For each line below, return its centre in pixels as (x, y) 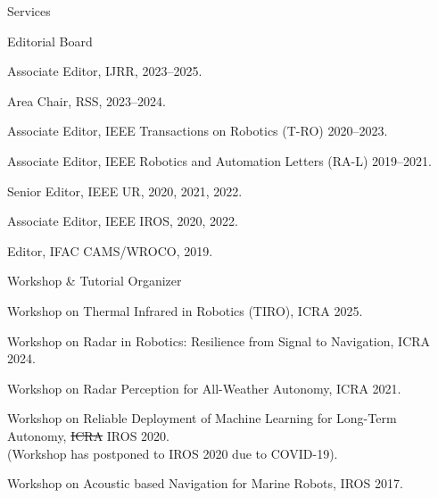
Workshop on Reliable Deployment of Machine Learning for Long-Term (202, 418)
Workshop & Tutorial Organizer (95, 281)
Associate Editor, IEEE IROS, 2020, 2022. (123, 221)
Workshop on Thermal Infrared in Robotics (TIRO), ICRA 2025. (185, 310)
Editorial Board (50, 41)
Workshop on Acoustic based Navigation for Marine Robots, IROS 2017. (205, 483)
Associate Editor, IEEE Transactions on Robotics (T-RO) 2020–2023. (198, 131)
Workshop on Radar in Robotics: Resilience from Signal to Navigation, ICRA (219, 340)
